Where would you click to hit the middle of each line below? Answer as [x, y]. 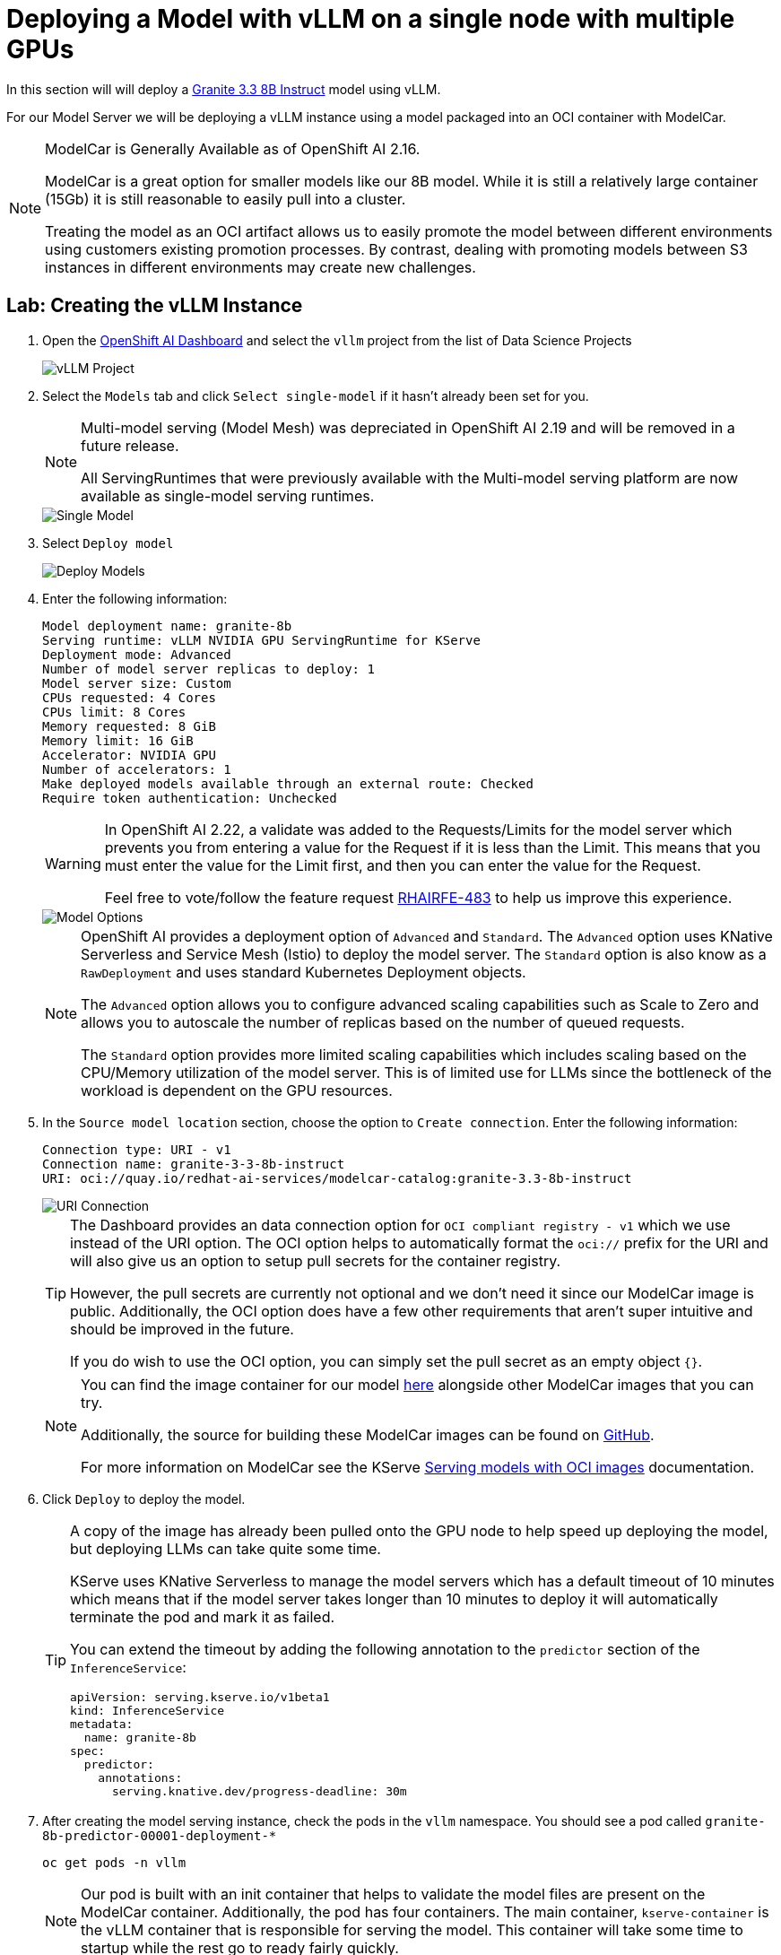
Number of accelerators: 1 [137, 769]
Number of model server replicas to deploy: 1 [208, 669]
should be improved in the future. [182, 1329]
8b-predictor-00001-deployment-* [160, 1835]
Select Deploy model [108, 543]
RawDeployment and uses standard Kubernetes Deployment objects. [304, 972]
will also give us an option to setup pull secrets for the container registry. [316, 1260]
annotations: [140, 1777]
